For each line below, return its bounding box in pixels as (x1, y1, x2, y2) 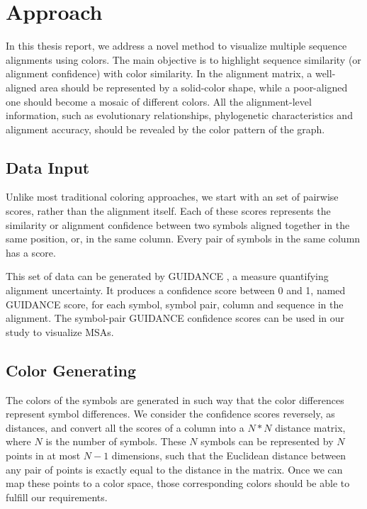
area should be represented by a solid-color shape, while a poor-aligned (40, 79, 348, 94)
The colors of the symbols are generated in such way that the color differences (6, 392, 344, 407)
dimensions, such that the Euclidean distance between (111, 448, 346, 462)
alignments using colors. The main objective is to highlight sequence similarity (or (6, 52, 361, 67)
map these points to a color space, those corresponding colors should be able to (6, 476, 350, 491)
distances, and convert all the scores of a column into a (6, 420, 244, 435)
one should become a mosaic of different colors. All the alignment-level (6, 94, 312, 108)
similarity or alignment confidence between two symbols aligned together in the (6, 217, 350, 232)
